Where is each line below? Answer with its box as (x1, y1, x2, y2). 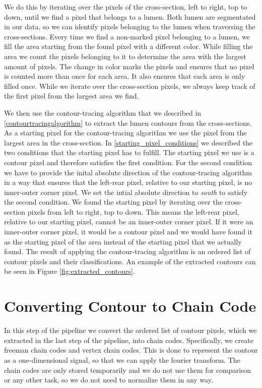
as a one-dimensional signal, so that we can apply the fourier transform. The (4, 354, 240, 365)
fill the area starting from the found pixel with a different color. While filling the (4, 41, 253, 52)
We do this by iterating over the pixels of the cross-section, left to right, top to (4, 2, 247, 12)
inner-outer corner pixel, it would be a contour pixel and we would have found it (4, 226, 252, 237)
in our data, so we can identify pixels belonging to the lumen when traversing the (4, 21, 255, 32)
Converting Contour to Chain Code (4, 296, 256, 316)
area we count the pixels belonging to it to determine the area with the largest (4, 51, 246, 61)
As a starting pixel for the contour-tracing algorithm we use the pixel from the (4, 127, 247, 138)
